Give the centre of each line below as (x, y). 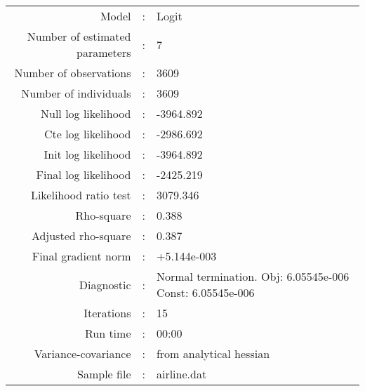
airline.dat (181, 374)
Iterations (107, 313)
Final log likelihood (84, 174)
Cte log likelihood (87, 134)
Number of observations (73, 73)
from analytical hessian (213, 353)
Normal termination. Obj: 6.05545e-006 (253, 276)
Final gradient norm (81, 256)
